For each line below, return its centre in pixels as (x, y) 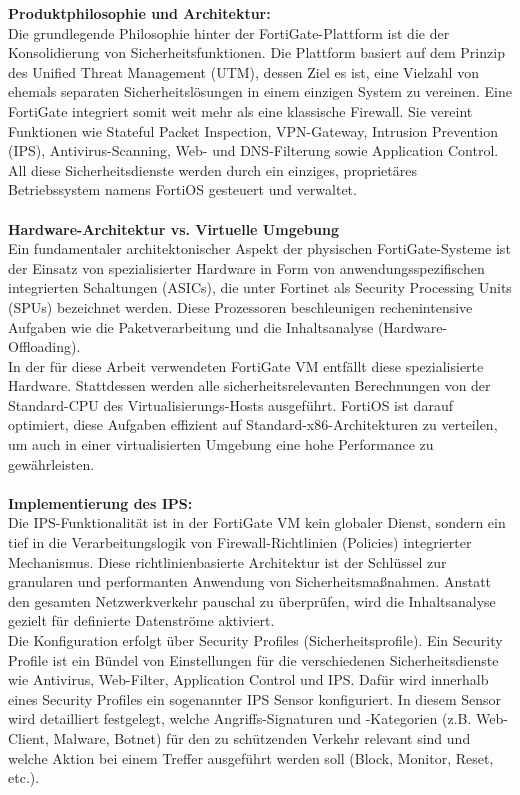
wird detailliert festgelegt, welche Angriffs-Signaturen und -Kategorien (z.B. (240, 718)
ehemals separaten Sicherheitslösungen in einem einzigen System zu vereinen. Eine (260, 91)
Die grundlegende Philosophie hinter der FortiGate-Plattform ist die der (229, 32)
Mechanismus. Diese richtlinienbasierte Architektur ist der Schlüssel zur (227, 561)
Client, (28, 737)
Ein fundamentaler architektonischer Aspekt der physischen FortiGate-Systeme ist (259, 248)
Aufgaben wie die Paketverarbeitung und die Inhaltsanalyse (191, 326)
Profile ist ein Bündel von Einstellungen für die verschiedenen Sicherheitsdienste (253, 659)
